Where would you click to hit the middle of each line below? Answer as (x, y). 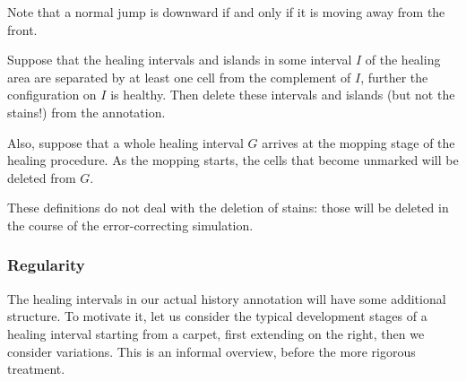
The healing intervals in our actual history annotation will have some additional (227, 298)
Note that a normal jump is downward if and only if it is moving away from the (226, 12)
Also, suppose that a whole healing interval (125, 142)
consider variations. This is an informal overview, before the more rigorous (211, 351)
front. (22, 29)
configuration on (52, 95)
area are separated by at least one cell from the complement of (179, 77)
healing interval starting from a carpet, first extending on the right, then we (216, 333)
